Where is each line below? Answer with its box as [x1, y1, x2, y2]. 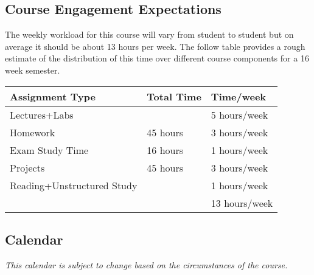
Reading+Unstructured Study [10, 178, 138, 192]
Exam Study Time [10, 142, 89, 157]
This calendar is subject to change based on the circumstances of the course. [5, 258, 288, 271]
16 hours [147, 142, 184, 157]
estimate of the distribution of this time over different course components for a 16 [5, 52, 309, 64]
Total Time [147, 89, 201, 103]
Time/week [211, 89, 267, 103]
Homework [10, 125, 55, 139]
